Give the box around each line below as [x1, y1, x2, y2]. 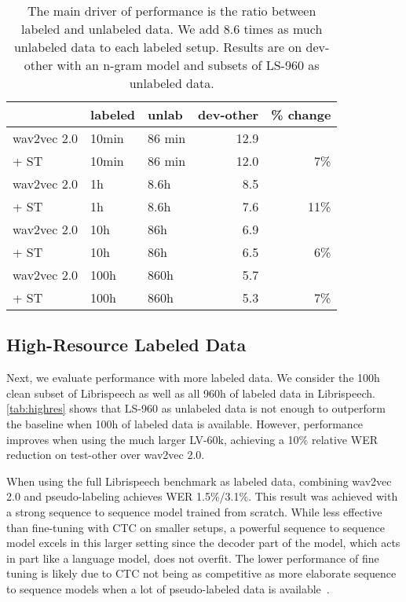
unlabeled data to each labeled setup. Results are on [13, 38, 302, 56]
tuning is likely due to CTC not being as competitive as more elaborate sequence [6, 565, 397, 582]
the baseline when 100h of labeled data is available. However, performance [6, 415, 364, 431]
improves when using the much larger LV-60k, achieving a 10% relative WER [6, 431, 378, 447]
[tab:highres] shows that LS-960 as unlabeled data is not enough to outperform [6, 400, 386, 417]
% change [271, 105, 331, 123]
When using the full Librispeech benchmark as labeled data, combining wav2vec [6, 472, 392, 489]
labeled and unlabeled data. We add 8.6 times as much [21, 20, 323, 38]
